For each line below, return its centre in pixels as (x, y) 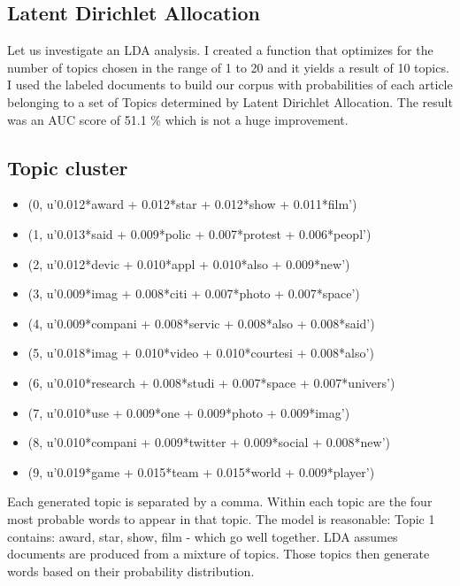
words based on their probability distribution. (131, 571)
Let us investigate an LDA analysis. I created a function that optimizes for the (220, 50)
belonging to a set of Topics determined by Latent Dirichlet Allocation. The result (230, 101)
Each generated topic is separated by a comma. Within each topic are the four (220, 501)
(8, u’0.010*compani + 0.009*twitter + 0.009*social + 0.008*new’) (209, 442)
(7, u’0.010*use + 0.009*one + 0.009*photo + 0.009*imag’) (189, 412)
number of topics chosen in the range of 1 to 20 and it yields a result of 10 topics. (228, 67)
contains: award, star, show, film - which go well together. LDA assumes (203, 536)
